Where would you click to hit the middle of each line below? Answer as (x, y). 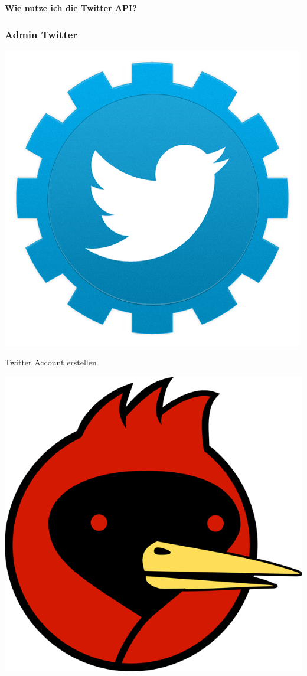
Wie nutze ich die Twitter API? (71, 8)
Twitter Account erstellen (51, 362)
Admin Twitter (41, 34)
